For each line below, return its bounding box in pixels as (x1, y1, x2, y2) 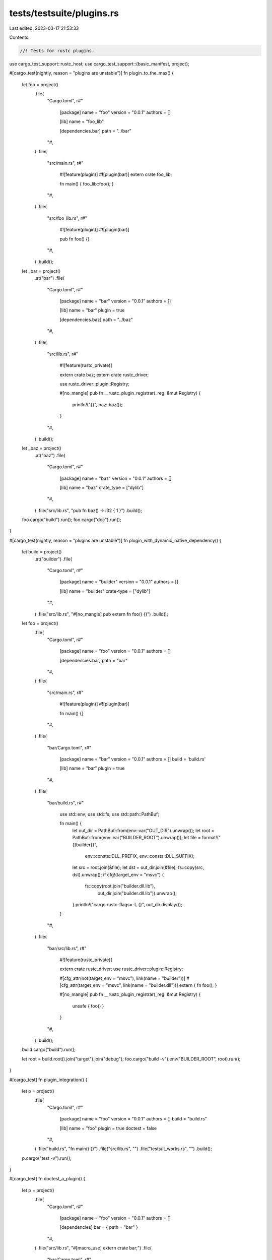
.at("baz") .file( (34, 452, 65, 458)
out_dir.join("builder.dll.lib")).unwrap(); (97, 890, 177, 896)
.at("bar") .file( (34, 275, 65, 281)
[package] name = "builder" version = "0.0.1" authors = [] (59, 579, 179, 585)
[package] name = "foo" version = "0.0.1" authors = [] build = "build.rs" (59, 1116, 208, 1122)
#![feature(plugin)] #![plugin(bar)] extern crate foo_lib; (59, 171, 172, 177)
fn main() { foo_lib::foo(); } (59, 180, 114, 186)
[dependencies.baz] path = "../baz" (59, 317, 133, 323)
